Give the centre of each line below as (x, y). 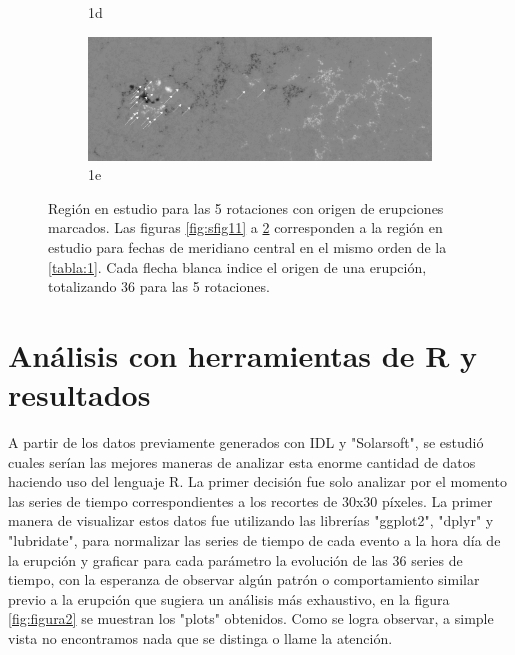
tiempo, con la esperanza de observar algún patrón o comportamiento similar (244, 579)
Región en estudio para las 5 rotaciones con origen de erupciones (246, 207)
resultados (79, 394)
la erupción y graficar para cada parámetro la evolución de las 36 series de (235, 559)
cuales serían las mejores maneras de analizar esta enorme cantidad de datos (242, 461)
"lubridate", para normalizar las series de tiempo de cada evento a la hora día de (254, 539)
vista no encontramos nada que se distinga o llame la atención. (200, 637)
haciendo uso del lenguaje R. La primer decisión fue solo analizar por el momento (257, 481)
